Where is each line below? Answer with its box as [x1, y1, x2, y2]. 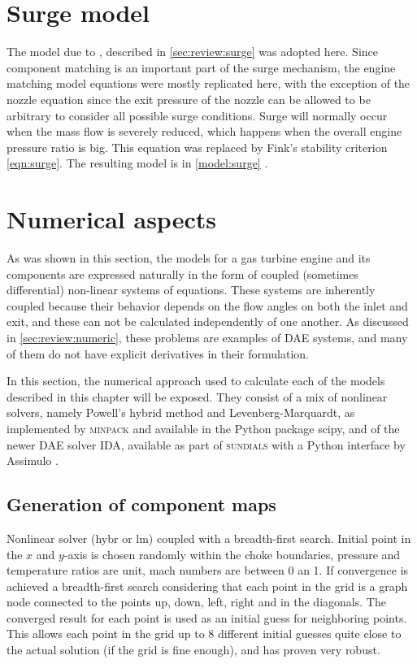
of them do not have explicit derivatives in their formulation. [7, 345, 309, 362]
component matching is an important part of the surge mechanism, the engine [7, 59, 396, 76]
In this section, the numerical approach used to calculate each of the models [7, 372, 385, 389]
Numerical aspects [7, 202, 216, 236]
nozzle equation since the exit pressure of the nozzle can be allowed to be [7, 90, 371, 107]
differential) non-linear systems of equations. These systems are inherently [7, 281, 376, 298]
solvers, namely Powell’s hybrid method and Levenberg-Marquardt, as [7, 404, 355, 421]
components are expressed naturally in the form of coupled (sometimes [7, 265, 358, 282]
